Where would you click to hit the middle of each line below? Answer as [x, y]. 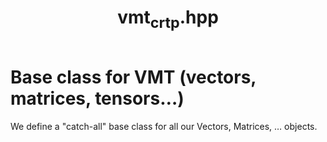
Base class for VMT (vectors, [133, 77]
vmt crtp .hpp [168, 19]
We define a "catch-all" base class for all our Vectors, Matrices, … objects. [164, 126]
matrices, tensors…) [97, 98]
